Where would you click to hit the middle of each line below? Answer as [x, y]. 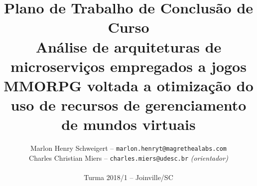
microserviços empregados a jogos [128, 66]
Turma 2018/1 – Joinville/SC [128, 177]
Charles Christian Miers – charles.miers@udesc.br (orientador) [128, 157]
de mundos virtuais [128, 124]
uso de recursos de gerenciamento [128, 105]
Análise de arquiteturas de [128, 46]
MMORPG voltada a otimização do [128, 85]
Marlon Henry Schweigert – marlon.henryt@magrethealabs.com [128, 148]
